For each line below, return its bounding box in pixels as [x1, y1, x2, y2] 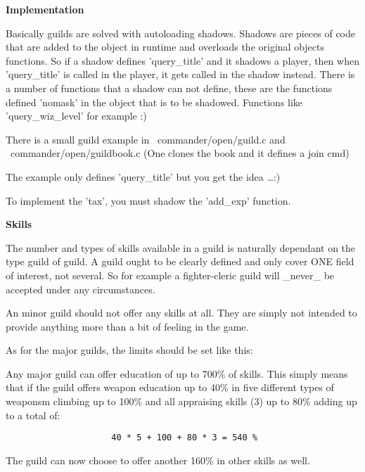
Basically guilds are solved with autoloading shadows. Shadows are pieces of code [6, 25, 356, 40]
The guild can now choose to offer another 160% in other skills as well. [6, 452, 310, 467]
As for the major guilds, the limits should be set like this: [6, 343, 253, 357]
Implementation [6, 2, 84, 16]
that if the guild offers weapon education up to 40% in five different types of [6, 380, 334, 395]
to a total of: [6, 407, 60, 422]
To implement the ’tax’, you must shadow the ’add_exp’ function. [6, 193, 291, 208]
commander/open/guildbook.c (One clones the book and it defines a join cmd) [10, 146, 350, 160]
